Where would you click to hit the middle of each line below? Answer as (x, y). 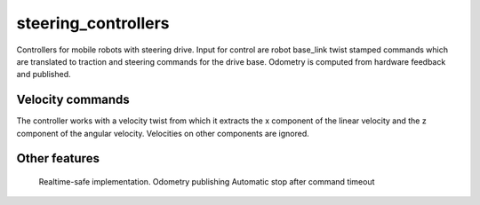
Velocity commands (73, 100)
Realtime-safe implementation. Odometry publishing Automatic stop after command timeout (207, 182)
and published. (44, 75)
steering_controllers (93, 23)
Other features (58, 158)
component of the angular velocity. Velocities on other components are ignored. (163, 133)
